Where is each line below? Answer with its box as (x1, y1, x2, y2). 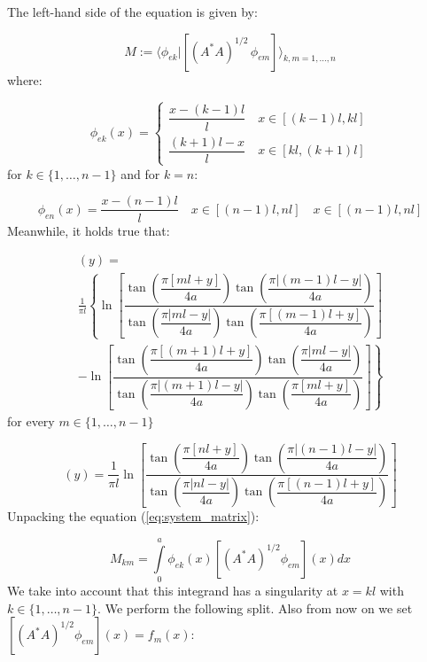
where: (7, 70, 43, 89)
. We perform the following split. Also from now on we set (97, 598, 413, 617)
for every (7, 411, 55, 430)
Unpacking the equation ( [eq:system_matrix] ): (7, 507, 260, 526)
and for (120, 164, 160, 183)
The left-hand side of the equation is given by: (7, 3, 258, 20)
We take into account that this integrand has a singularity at (7, 581, 338, 600)
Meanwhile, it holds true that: (7, 221, 170, 239)
